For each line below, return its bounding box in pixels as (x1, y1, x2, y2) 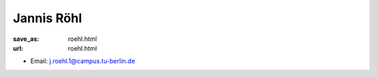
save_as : (13, 35, 40, 43)
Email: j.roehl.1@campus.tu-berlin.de (30, 57, 135, 65)
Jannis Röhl (13, 10, 82, 26)
